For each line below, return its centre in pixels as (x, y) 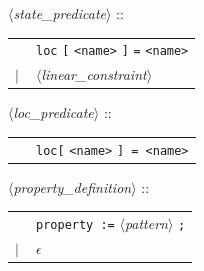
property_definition (72, 186)
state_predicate (59, 13)
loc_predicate (53, 112)
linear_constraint (94, 74)
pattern (146, 223)
